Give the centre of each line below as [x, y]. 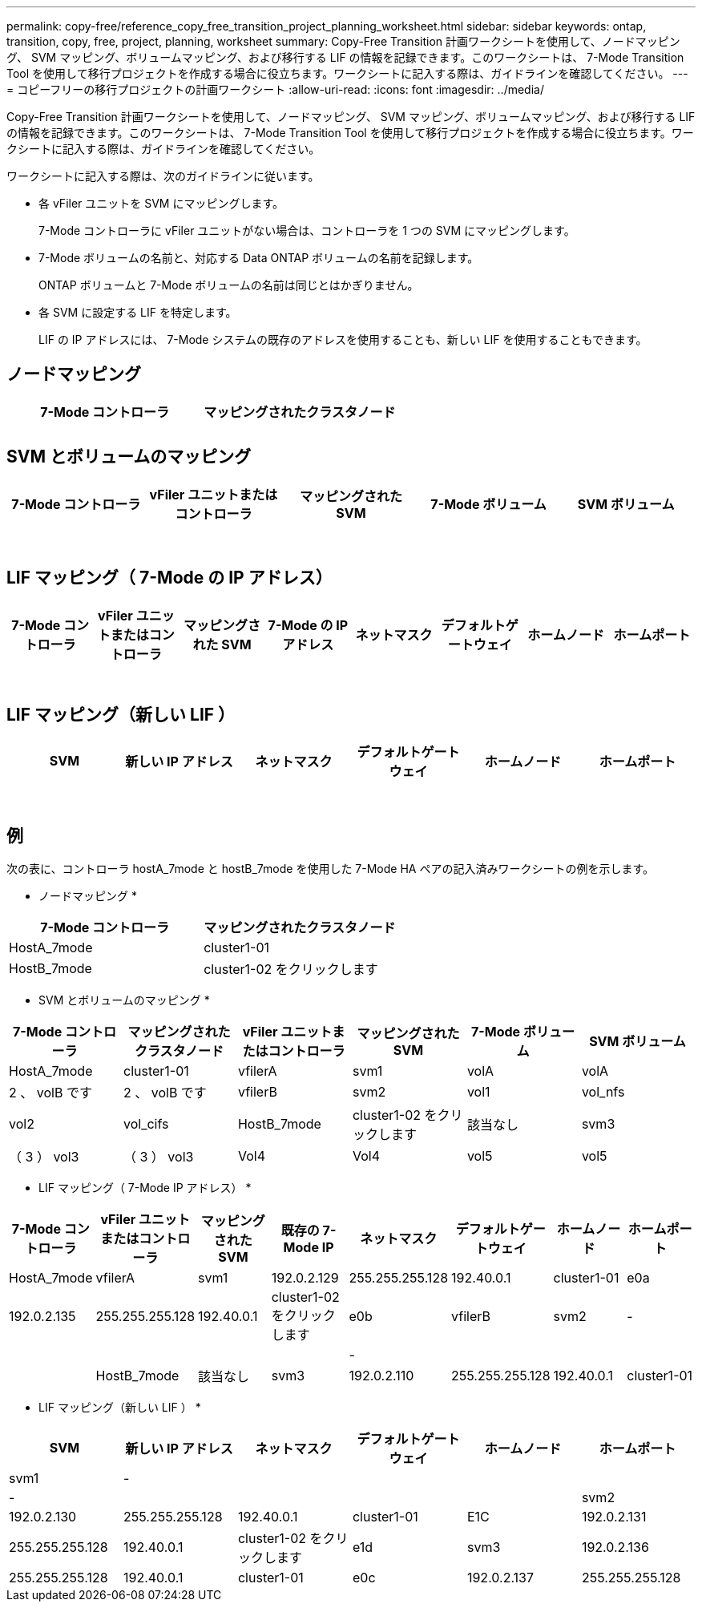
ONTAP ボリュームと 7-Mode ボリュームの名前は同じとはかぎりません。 [229, 285]
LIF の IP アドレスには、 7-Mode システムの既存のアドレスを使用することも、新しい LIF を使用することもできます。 [343, 339]
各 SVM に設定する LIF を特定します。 [138, 312]
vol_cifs [146, 1124]
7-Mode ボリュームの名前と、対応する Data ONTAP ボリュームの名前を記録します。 [259, 258]
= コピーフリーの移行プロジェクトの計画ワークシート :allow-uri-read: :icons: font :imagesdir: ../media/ [275, 89]
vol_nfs [603, 1092]
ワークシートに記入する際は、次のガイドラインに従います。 [163, 176]
